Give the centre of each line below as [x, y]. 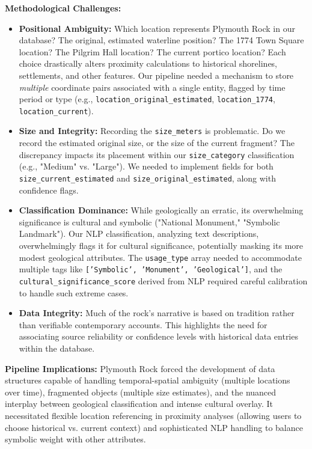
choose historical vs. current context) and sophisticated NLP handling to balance [154, 427]
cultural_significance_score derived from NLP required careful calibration [163, 280]
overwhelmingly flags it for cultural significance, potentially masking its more [161, 245]
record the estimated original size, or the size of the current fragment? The [157, 143]
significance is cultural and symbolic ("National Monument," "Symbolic [149, 221]
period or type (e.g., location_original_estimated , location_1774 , [147, 99]
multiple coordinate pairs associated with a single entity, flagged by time [152, 87]
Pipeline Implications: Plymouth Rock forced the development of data [140, 368]
